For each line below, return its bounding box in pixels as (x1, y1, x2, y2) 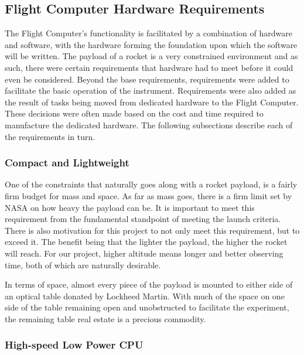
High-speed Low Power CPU (5, 337, 144, 352)
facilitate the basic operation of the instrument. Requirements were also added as (5, 84, 296, 97)
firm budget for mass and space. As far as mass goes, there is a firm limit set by (5, 189, 292, 202)
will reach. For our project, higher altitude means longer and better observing (5, 247, 283, 259)
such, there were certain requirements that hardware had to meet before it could (5, 61, 293, 73)
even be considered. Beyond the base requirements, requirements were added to (5, 73, 289, 85)
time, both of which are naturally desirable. (5, 258, 161, 271)
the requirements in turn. (5, 130, 95, 142)
